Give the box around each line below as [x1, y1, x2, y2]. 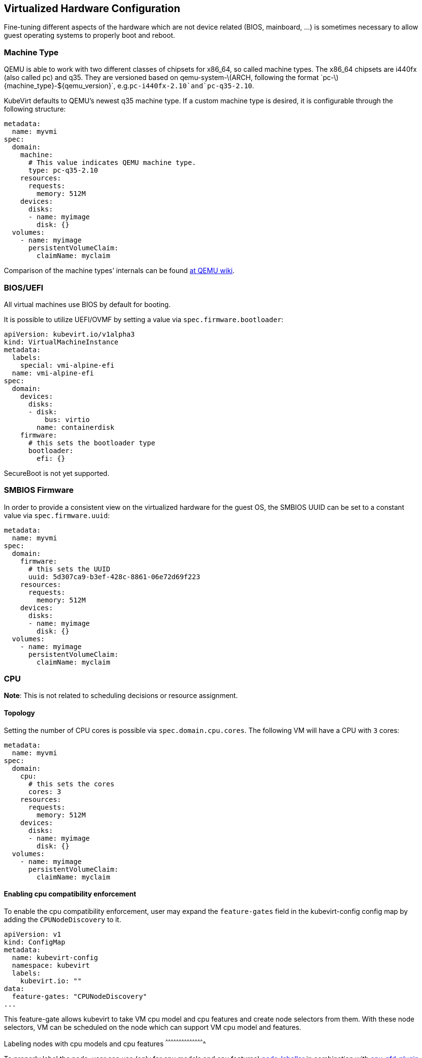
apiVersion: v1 [4, 930, 62, 938]
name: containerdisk [36, 423, 114, 431]
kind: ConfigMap [4, 938, 65, 946]
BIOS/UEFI [4, 282, 44, 293]
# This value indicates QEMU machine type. [28, 159, 196, 167]
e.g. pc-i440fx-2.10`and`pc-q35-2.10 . [117, 81, 254, 90]
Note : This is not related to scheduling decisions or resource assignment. [4, 691, 238, 700]
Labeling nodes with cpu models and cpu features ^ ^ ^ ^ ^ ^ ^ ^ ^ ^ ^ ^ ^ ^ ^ [4, 1038, 206, 1048]
